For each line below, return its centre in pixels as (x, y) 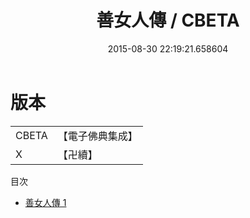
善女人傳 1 (45, 202)
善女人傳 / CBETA (168, 20)
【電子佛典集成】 (97, 136)
